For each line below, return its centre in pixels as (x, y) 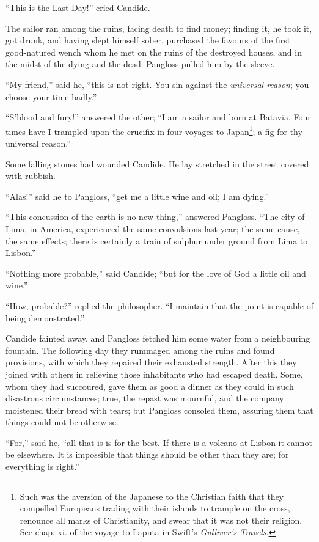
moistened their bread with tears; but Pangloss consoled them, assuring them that (159, 410)
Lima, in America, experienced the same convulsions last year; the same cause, (153, 228)
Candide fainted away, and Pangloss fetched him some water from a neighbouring (158, 338)
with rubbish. (31, 176)
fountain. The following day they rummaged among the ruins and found (140, 350)
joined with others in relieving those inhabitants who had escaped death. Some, (154, 374)
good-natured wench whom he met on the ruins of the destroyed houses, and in (154, 52)
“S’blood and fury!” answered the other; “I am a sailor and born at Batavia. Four (158, 117)
